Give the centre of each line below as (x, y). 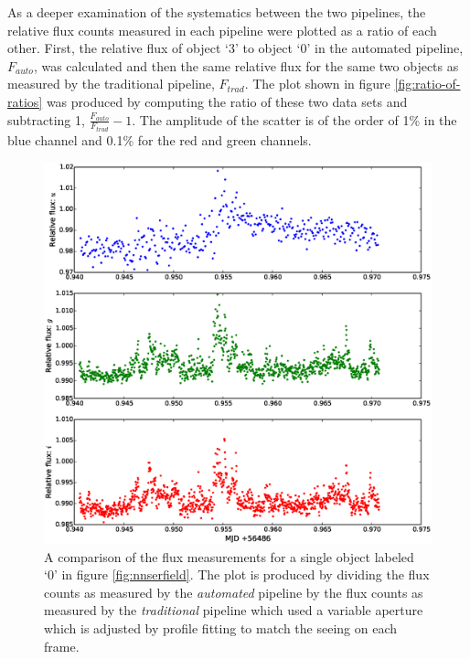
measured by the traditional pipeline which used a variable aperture (234, 610)
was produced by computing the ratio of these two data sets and (227, 101)
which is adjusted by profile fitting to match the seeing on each (221, 627)
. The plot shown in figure (317, 84)
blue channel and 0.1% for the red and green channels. (160, 140)
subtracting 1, (46, 119)
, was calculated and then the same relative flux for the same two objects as (246, 65)
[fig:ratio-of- (427, 84)
